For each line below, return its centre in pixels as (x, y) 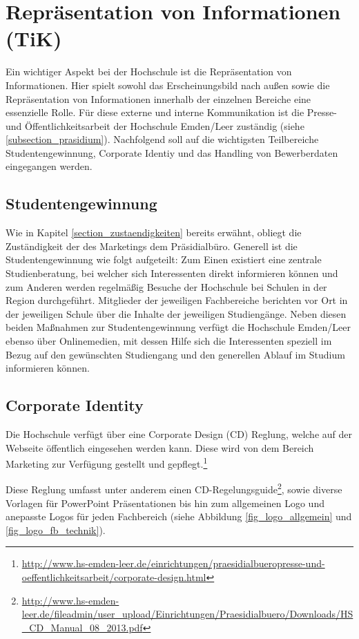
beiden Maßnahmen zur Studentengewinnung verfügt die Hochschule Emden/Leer (178, 327)
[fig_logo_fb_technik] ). (56, 530)
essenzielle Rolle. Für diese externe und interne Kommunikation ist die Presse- (171, 112)
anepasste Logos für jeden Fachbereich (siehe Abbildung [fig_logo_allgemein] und (179, 516)
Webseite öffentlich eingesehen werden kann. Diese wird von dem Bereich (160, 447)
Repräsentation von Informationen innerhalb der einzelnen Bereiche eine (158, 98)
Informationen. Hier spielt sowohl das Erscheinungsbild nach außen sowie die (168, 85)
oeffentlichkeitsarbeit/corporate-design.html (114, 577)
